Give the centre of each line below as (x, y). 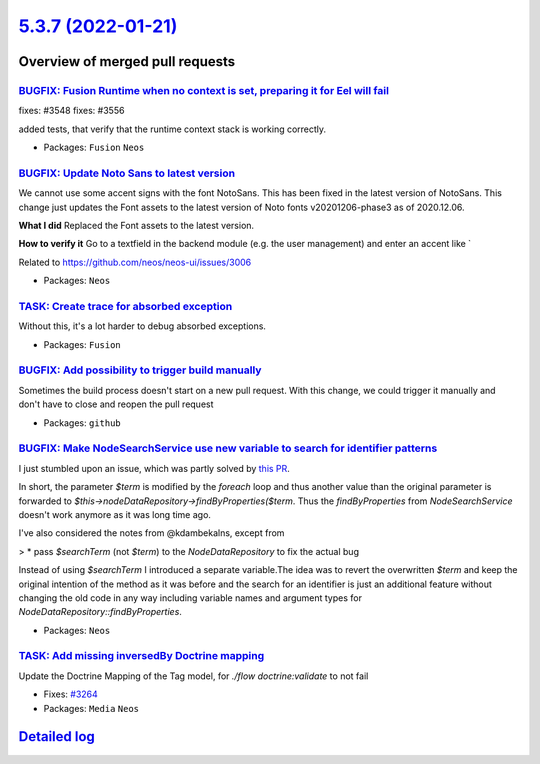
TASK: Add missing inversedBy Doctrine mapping (141, 656)
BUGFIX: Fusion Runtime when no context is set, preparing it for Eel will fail (204, 90)
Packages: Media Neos (91, 708)
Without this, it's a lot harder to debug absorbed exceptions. (142, 326)
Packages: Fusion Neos (94, 147)
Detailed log (56, 736)
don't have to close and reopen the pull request (116, 404)
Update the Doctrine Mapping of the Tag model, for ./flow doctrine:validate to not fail (193, 676)
